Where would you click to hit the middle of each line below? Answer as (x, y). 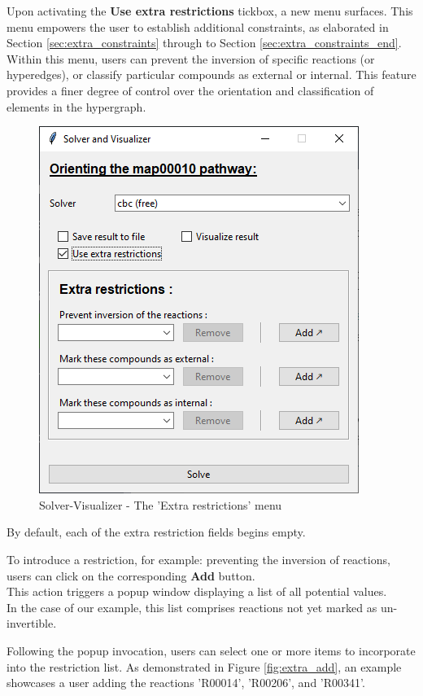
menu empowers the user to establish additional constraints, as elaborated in (198, 26)
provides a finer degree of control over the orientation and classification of (190, 90)
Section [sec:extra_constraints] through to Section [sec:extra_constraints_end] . (204, 43)
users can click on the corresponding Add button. (131, 575)
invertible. (32, 623)
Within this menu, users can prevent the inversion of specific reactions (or (191, 58)
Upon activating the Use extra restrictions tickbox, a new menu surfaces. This (210, 11)
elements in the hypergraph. (76, 106)
